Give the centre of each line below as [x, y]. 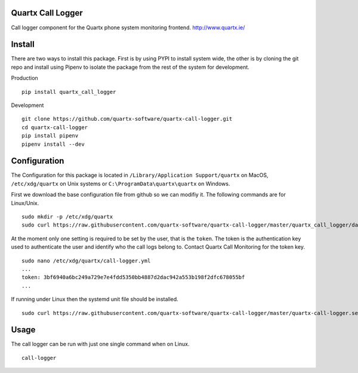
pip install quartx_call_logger [69, 92]
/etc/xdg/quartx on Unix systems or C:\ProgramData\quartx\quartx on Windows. [121, 184]
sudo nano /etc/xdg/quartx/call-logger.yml [86, 261]
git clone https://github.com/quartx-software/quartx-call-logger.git [127, 119]
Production [24, 78]
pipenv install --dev [53, 144]
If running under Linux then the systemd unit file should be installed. [95, 299]
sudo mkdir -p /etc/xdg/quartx [67, 217]
